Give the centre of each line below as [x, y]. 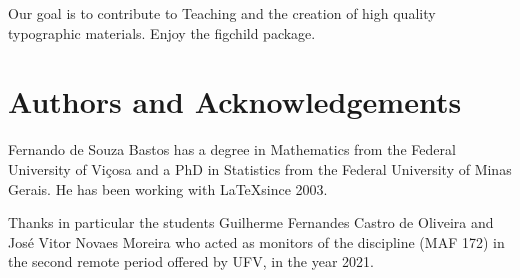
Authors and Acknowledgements [235, 101]
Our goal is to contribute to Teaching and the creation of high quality [222, 13]
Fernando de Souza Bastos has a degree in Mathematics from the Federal [232, 149]
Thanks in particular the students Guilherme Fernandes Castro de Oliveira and [251, 222]
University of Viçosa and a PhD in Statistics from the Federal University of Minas [260, 168]
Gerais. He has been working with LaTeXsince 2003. [168, 188]
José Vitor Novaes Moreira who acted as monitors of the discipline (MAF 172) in [256, 241]
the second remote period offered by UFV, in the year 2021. [191, 261]
